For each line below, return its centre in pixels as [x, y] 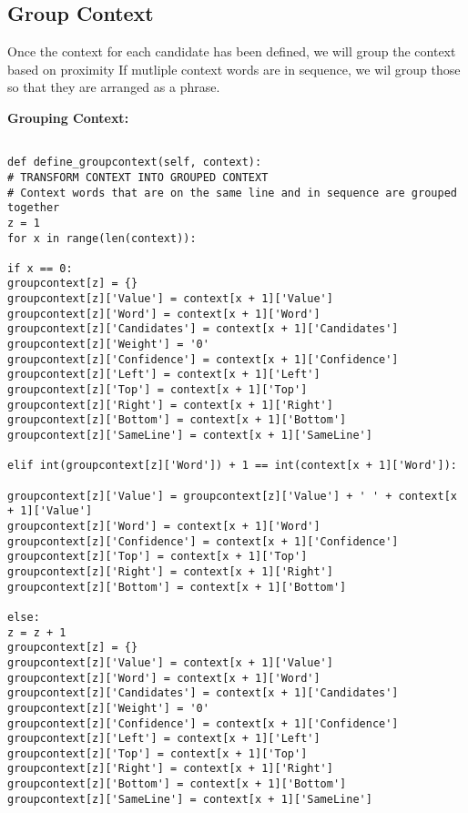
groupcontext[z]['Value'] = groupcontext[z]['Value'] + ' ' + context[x [232, 496]
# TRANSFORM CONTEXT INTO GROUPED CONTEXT [138, 177]
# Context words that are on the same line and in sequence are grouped [232, 193]
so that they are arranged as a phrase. [114, 87]
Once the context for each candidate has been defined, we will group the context [232, 51]
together [34, 208]
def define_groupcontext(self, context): [135, 163]
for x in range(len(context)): [102, 238]
